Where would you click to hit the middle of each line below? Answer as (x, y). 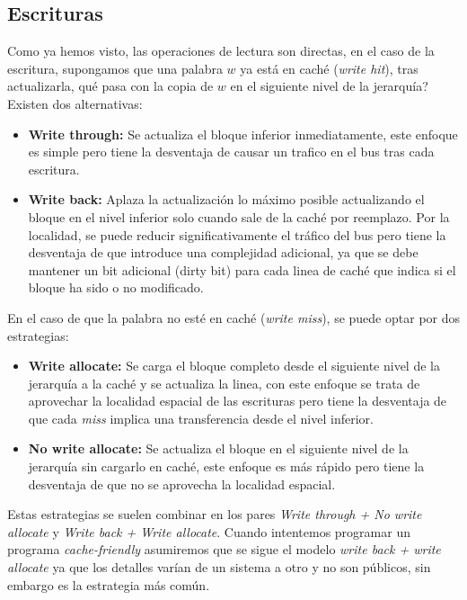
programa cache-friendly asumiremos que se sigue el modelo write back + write (224, 549)
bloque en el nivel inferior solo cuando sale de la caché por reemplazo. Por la (239, 216)
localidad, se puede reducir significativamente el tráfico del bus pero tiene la (237, 234)
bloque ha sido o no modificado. (116, 287)
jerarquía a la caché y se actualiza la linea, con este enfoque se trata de (224, 383)
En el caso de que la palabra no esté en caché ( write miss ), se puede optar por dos (234, 317)
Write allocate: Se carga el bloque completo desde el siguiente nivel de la (234, 366)
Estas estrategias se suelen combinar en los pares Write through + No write (215, 514)
